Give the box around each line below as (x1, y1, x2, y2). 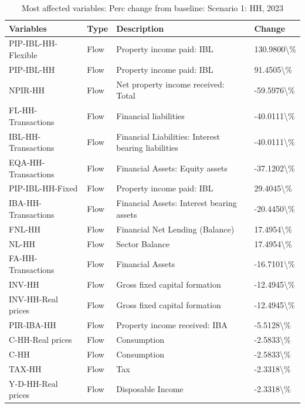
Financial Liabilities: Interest (116, 130, 220, 142)
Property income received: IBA (116, 319, 228, 331)
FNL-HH (9, 222, 41, 235)
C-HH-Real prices (9, 333, 72, 345)
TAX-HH (9, 362, 42, 375)
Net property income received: (116, 77, 225, 90)
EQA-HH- (9, 156, 45, 168)
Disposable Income (116, 383, 184, 395)
